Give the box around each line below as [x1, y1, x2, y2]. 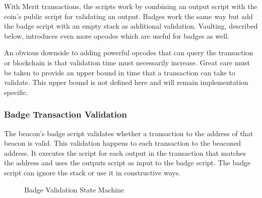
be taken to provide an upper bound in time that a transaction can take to [4, 67, 235, 77]
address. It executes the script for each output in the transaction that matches [4, 147, 246, 158]
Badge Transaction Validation [4, 108, 127, 121]
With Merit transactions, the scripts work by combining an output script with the [4, 1, 257, 11]
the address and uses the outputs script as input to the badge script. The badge [4, 157, 251, 168]
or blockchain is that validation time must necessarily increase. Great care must [4, 57, 250, 67]
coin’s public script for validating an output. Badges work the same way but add [4, 11, 253, 21]
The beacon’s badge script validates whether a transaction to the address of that [4, 128, 253, 138]
